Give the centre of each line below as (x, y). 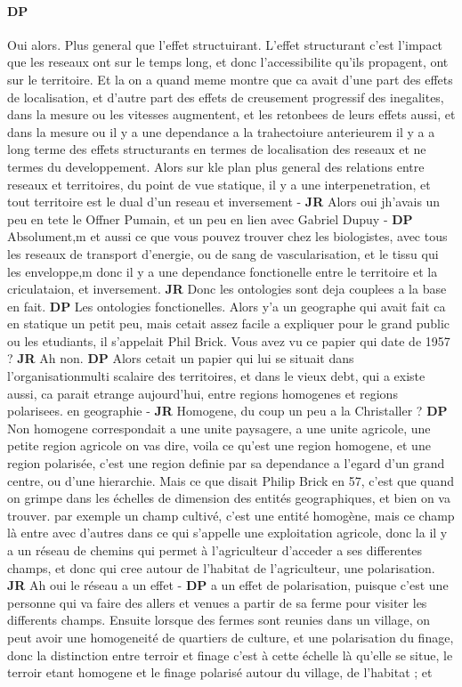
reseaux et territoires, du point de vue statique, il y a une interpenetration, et (219, 184)
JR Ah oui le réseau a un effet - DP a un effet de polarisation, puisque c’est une (228, 585)
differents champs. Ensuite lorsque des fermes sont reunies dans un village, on (219, 620)
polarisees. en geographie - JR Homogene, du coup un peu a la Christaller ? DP (227, 411)
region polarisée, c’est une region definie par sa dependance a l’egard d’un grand (226, 463)
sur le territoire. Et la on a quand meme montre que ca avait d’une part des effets (230, 79)
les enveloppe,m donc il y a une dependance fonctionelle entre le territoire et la (223, 271)
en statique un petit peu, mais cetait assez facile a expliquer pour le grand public (229, 323)
